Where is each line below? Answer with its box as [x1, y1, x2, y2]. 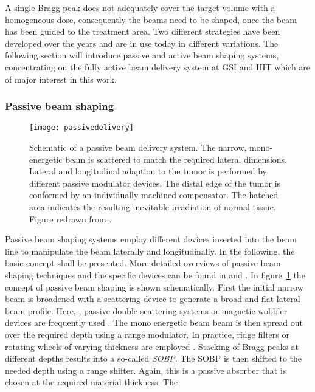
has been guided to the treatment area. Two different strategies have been [5, 25, 280, 38]
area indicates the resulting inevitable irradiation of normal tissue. [29, 201, 276, 213]
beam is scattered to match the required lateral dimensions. [65, 153, 287, 165]
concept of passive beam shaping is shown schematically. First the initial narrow [5, 280, 303, 293]
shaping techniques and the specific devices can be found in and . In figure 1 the [5, 268, 305, 281]
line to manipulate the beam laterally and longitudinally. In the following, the [5, 244, 295, 257]
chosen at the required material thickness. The [5, 376, 178, 388]
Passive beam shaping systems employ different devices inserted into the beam [5, 233, 297, 246]
